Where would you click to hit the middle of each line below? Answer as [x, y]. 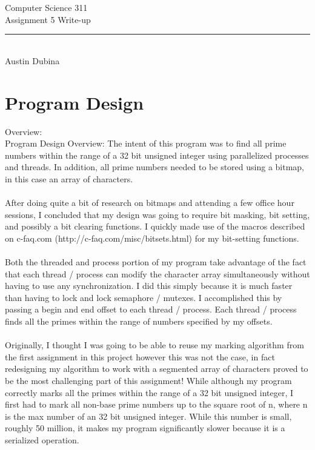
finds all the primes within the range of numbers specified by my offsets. [139, 321]
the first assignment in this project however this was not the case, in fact [140, 356]
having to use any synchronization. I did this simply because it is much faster [149, 286]
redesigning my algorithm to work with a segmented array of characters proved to [157, 369]
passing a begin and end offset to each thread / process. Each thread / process [151, 309]
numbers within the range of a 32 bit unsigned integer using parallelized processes [157, 155]
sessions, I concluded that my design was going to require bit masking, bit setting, [157, 214]
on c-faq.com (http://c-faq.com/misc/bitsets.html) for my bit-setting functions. [152, 238]
